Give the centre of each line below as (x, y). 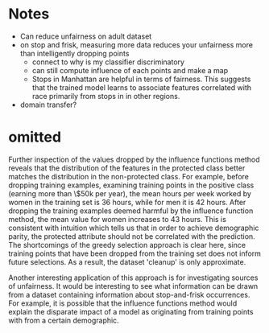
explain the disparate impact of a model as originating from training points (131, 311)
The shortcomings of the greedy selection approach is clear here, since (127, 245)
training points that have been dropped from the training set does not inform (135, 253)
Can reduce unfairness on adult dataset (86, 36)
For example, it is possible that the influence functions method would (123, 303)
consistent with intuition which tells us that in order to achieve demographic (134, 228)
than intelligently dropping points (74, 53)
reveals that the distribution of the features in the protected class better (127, 168)
